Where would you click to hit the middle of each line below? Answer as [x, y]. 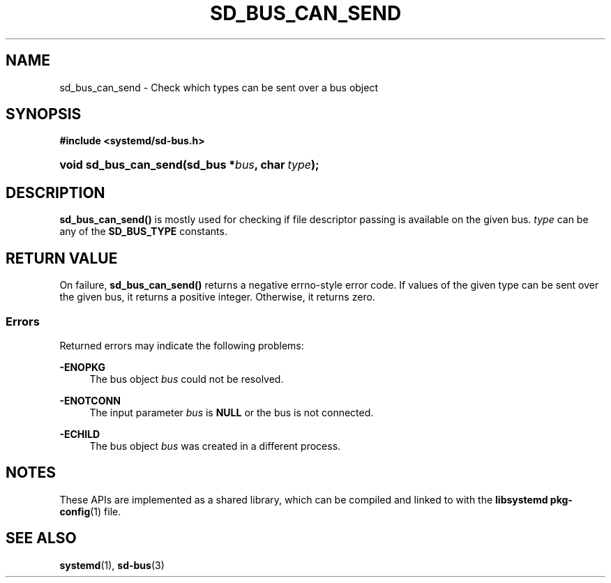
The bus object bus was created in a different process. [215, 446]
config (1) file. [90, 511]
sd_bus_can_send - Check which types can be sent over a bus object [219, 87]
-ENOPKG [82, 367]
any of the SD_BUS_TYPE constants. [143, 232]
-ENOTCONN [90, 400]
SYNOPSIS [44, 114]
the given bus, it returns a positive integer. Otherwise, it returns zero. [217, 297]
